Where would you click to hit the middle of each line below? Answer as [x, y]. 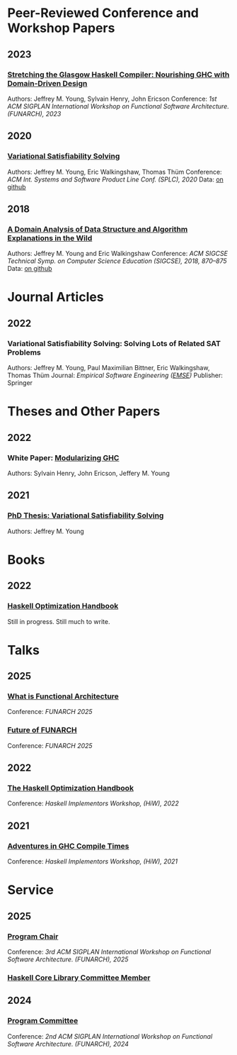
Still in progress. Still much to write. [59, 621]
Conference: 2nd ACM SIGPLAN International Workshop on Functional [110, 1036]
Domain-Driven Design [47, 83]
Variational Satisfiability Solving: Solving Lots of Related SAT [114, 343]
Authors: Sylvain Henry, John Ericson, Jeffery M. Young [88, 473]
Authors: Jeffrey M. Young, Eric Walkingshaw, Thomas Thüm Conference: [115, 172]
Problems [24, 352]
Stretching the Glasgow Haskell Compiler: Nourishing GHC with [118, 74]
